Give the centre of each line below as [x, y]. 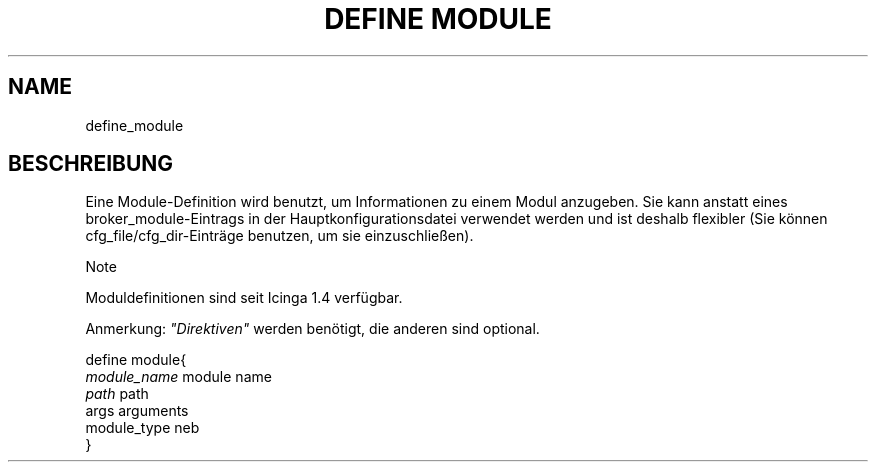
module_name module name [178, 377]
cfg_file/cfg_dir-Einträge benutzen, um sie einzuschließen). [279, 236]
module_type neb [142, 428]
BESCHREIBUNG [91, 164]
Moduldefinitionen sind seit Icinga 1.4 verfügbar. [244, 298]
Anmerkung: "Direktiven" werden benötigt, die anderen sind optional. [312, 329]
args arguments [137, 411]
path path [117, 394]
